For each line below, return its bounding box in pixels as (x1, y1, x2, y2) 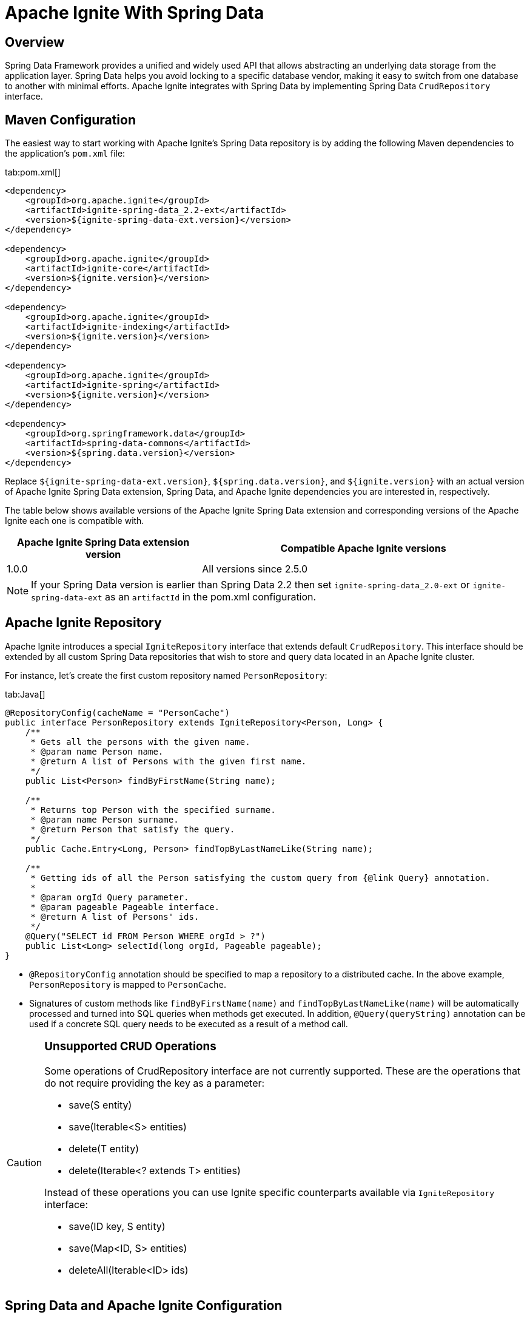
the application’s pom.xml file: (5, 148, 126, 159)
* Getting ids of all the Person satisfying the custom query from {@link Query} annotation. (30, 872, 491, 883)
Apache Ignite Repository (5, 615, 162, 631)
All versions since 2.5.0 (202, 563, 308, 576)
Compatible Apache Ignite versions (280, 542, 446, 555)
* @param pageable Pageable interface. (30, 902, 220, 912)
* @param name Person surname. (30, 814, 179, 824)
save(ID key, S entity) (69, 1220, 166, 1232)
